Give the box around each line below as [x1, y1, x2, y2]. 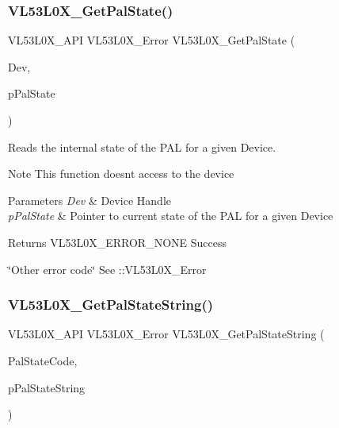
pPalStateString [8, 379, 86, 395]
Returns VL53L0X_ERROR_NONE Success [8, 233, 227, 250]
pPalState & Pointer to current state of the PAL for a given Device [8, 207, 333, 224]
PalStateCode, [8, 352, 78, 368]
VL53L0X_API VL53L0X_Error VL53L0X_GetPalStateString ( [8, 326, 325, 342]
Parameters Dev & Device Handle [8, 191, 171, 208]
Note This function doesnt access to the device [8, 165, 234, 182]
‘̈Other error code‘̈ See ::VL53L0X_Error [8, 260, 207, 277]
